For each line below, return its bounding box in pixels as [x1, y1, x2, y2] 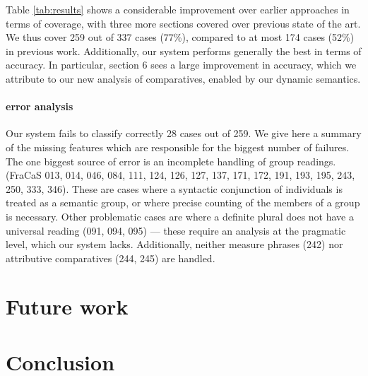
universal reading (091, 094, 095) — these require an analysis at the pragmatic [6, 223, 346, 237]
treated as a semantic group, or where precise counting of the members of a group [6, 195, 360, 210]
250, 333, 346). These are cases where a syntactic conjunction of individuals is [6, 181, 343, 196]
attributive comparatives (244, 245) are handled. [6, 250, 215, 265]
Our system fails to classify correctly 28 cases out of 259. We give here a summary [6, 126, 362, 141]
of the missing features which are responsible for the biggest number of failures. [6, 139, 350, 154]
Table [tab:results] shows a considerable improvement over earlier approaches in [6, 2, 350, 16]
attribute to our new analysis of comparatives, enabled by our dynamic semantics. [6, 71, 361, 86]
